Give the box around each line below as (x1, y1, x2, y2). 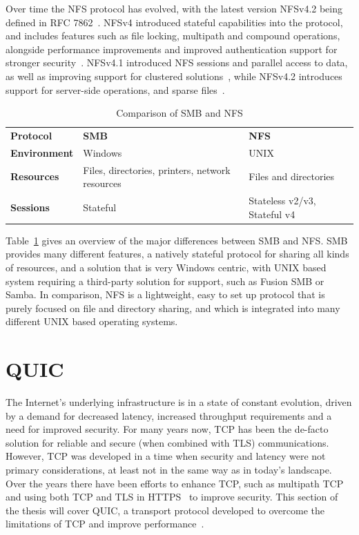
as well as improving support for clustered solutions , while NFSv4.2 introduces (6, 68, 342, 83)
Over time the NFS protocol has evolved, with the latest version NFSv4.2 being (6, 1, 343, 15)
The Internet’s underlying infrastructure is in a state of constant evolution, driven (6, 395, 352, 409)
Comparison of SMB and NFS (116, 106, 243, 120)
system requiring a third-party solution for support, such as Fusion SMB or (6, 273, 324, 288)
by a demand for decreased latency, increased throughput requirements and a (6, 408, 332, 422)
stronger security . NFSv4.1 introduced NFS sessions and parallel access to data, (6, 55, 348, 70)
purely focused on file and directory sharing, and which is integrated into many (6, 300, 340, 315)
